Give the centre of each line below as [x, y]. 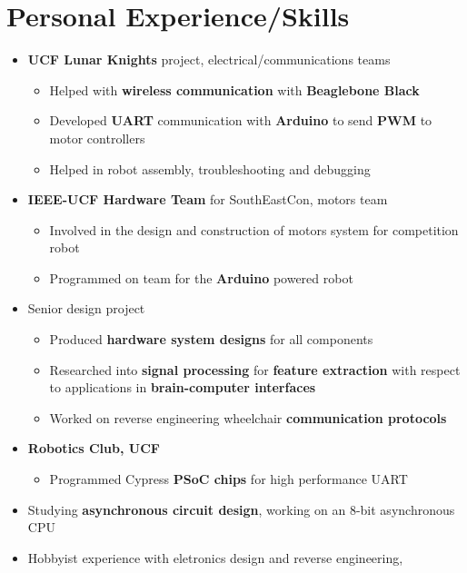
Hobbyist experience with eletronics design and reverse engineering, [215, 557]
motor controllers [97, 138]
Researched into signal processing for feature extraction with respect [255, 369]
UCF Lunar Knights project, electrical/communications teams [209, 59]
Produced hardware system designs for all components [211, 339]
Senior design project [86, 308]
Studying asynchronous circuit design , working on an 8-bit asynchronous [241, 509]
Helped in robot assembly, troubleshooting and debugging [210, 168]
